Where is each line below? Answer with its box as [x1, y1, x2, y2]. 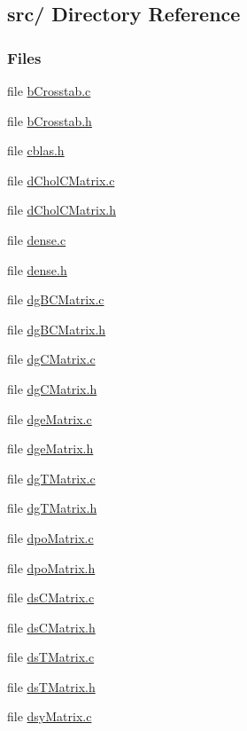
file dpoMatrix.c [7, 528, 94, 546]
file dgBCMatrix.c [7, 290, 104, 309]
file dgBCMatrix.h [7, 319, 106, 338]
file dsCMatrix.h [7, 617, 96, 636]
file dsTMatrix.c [7, 648, 95, 666]
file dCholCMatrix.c [7, 170, 115, 189]
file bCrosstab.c [7, 82, 91, 99]
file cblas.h [7, 141, 65, 160]
